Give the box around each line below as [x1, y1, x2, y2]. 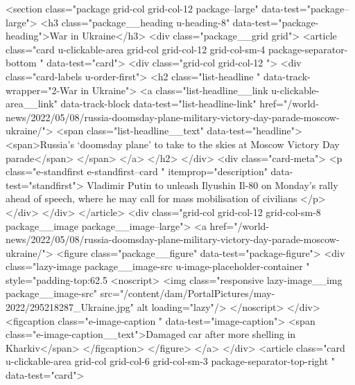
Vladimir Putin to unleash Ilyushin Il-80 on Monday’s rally [87, 177, 338, 192]
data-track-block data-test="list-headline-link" [60, 96, 257, 111]
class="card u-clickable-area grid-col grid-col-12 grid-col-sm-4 [6, 42, 266, 56]
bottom [6, 55, 37, 70]
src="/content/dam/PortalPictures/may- [100, 286, 275, 301]
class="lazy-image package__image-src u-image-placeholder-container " [6, 259, 310, 274]
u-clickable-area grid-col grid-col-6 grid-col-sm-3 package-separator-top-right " [6, 354, 336, 368]
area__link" [6, 96, 58, 111]
